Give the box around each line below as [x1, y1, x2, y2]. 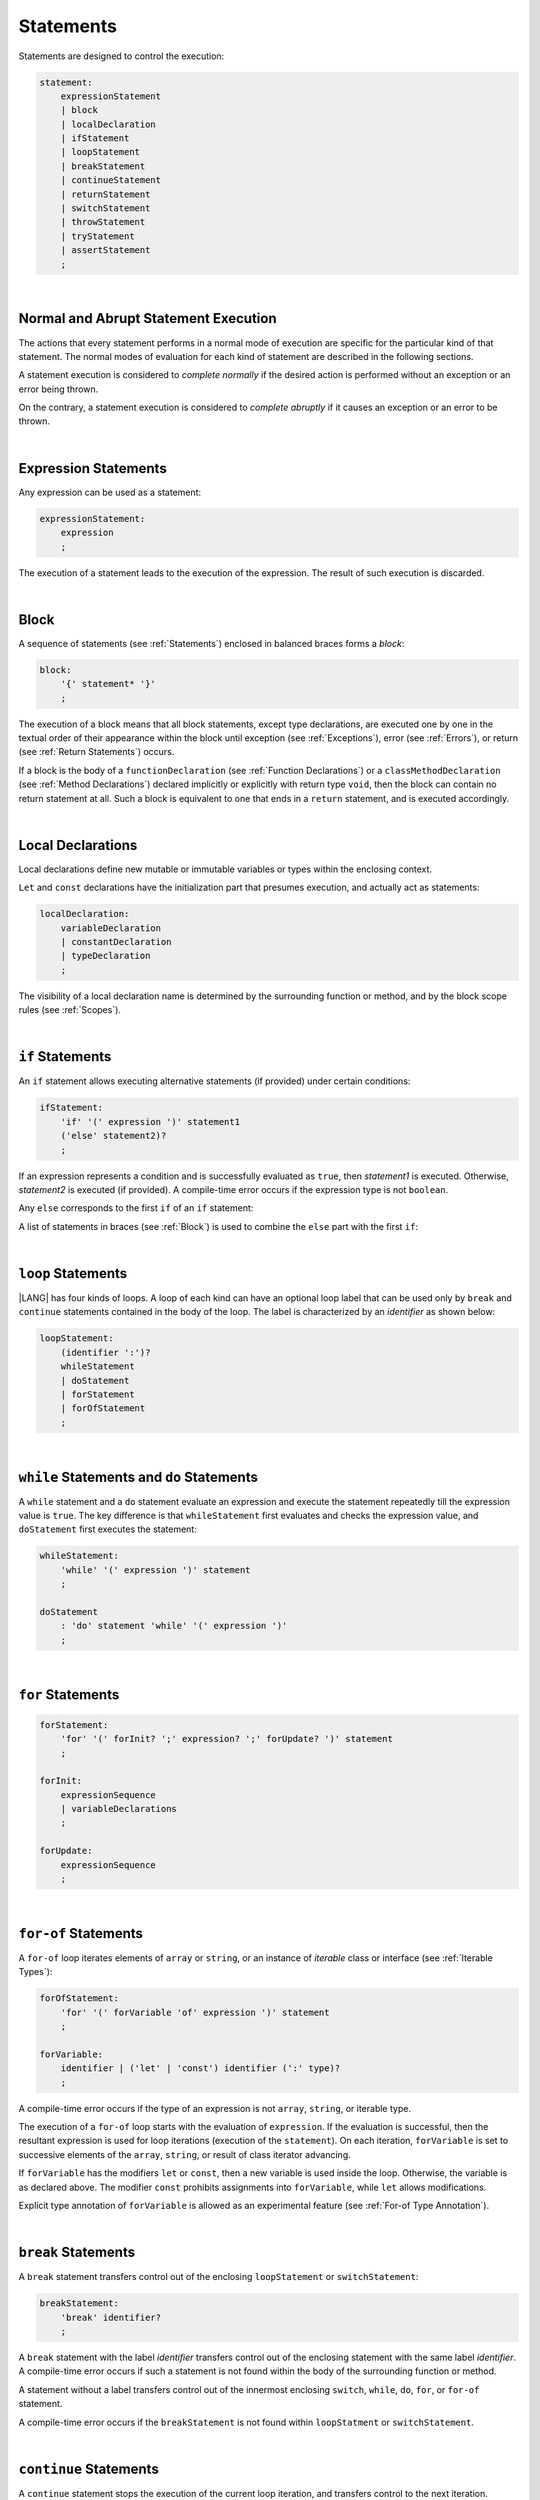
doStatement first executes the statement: [18, 1523, 197, 1535]
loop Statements [18, 1265, 128, 1282]
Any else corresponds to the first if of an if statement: [18, 1202, 254, 1214]
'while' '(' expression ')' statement [60, 1564, 251, 1575]
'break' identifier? [60, 2311, 162, 2323]
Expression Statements [18, 460, 167, 477]
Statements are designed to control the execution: [18, 50, 225, 62]
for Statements [18, 1686, 120, 1703]
